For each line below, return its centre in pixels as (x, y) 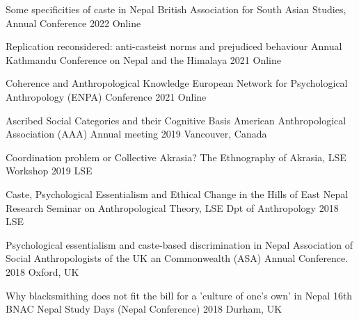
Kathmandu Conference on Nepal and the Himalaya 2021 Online (143, 59)
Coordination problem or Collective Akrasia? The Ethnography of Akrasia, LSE (176, 157)
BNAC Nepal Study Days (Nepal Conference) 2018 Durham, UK (144, 309)
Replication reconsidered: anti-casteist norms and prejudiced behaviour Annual (174, 46)
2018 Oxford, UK (42, 271)
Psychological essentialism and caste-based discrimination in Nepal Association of (179, 244)
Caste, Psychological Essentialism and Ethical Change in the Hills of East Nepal (177, 194)
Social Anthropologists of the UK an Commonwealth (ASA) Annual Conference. (177, 258)
